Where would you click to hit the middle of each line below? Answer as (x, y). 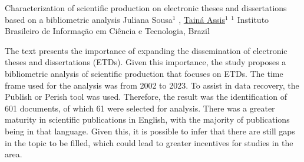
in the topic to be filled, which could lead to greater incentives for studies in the (149, 142)
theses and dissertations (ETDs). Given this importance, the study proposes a (146, 62)
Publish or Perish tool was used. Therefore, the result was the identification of (146, 97)
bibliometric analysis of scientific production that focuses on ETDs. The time (144, 73)
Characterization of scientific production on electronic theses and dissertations (146, 8)
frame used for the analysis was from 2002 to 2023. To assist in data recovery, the (152, 85)
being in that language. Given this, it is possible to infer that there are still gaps (150, 131)
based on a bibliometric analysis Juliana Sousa (89, 19)
